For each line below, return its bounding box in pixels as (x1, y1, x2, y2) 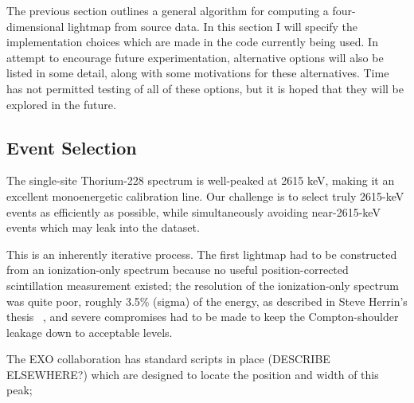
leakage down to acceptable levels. (6, 323, 173, 340)
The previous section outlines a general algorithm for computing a (6, 2, 329, 18)
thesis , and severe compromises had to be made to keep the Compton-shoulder (6, 308, 399, 325)
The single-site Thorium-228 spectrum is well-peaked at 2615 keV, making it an (6, 172, 395, 189)
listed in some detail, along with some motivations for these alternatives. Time (6, 65, 389, 81)
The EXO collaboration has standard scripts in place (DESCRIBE (6, 350, 330, 367)
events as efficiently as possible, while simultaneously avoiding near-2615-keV (6, 203, 381, 220)
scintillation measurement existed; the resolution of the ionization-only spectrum (6, 276, 399, 293)
